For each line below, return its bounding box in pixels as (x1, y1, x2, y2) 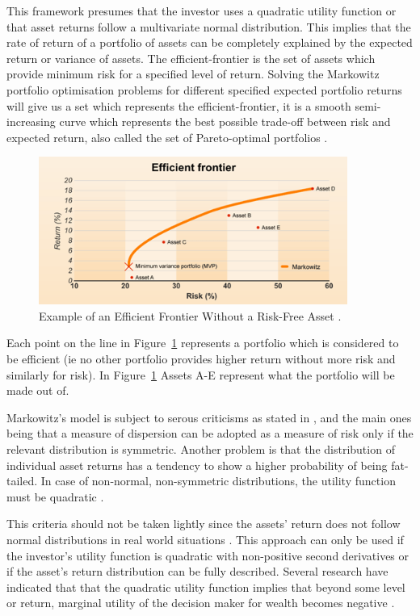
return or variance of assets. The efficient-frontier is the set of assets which (6, 49, 376, 66)
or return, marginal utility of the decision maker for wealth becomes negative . (6, 594, 395, 611)
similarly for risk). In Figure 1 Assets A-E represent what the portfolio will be (6, 366, 395, 383)
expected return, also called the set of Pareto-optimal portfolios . (6, 128, 328, 145)
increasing (6, 113, 56, 130)
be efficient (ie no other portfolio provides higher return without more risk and (6, 350, 396, 367)
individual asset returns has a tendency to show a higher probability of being (6, 456, 388, 473)
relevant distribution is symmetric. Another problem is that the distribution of (6, 441, 395, 458)
